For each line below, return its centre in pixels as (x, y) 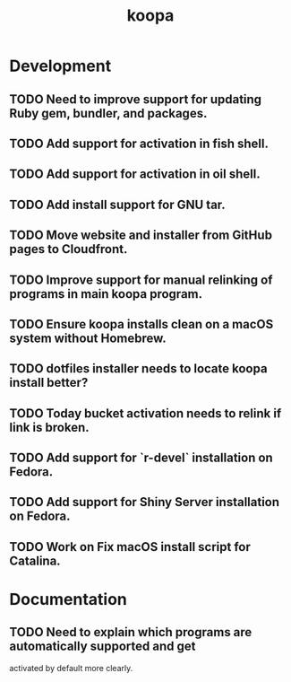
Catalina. (35, 560)
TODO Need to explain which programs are (131, 632)
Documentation (68, 600)
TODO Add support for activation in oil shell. (135, 175)
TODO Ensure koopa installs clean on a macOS (141, 324)
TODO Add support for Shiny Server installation (145, 502)
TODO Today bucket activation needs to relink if (145, 413)
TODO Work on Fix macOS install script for (130, 547)
